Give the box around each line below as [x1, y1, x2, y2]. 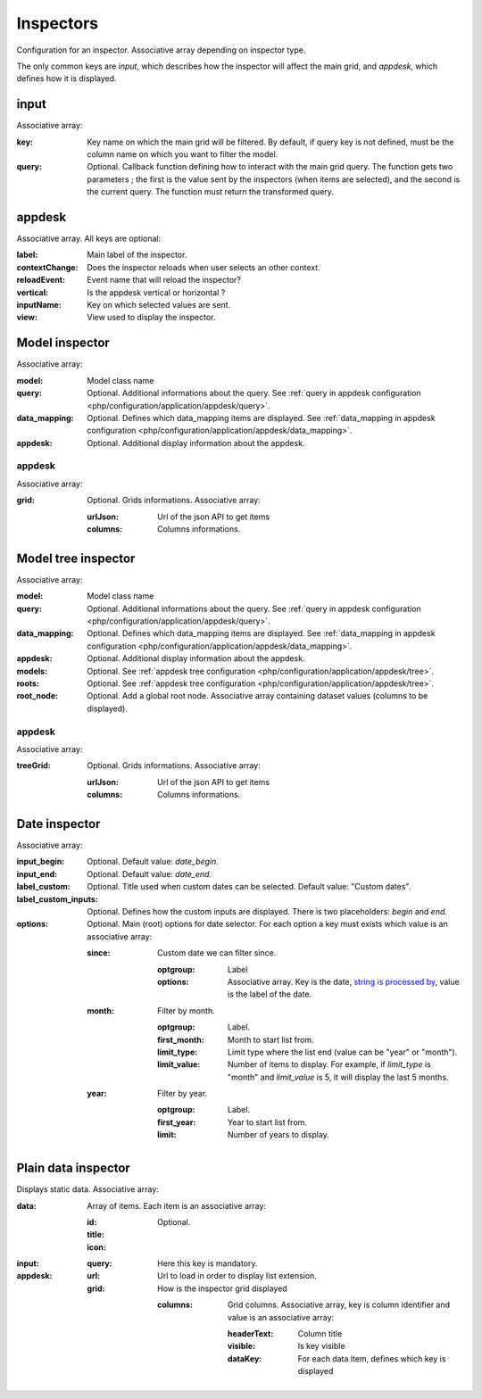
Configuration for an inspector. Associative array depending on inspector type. [16, 45, 306, 55]
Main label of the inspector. [87, 250, 187, 261]
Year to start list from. [228, 1116, 308, 1128]
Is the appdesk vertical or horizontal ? [87, 286, 226, 298]
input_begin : [16, 857, 65, 867]
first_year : [157, 1116, 196, 1128]
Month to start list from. [228, 1034, 314, 1045]
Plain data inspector [16, 1161, 131, 1176]
